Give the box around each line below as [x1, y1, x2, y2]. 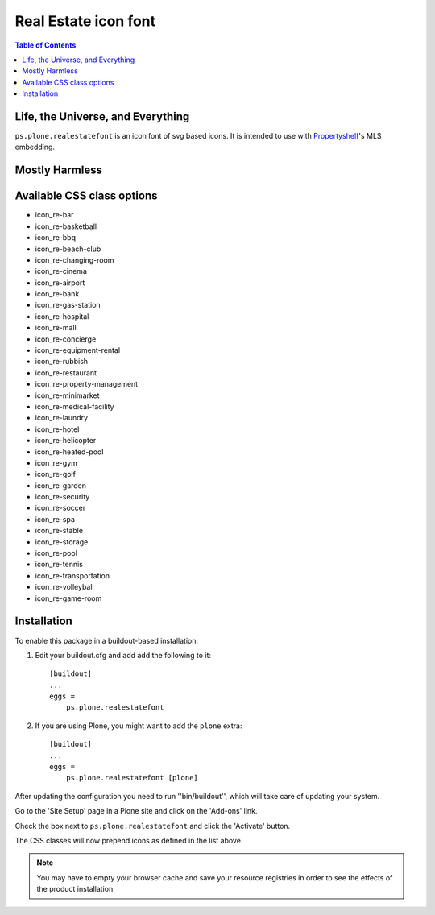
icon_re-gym [35, 457, 78, 467]
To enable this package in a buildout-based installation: [14, 636, 199, 645]
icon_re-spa [35, 514, 76, 524]
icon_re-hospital [35, 311, 89, 321]
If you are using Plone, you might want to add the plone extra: [35, 721, 242, 731]
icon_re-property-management [35, 379, 139, 389]
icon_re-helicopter [35, 436, 97, 445]
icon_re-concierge [35, 334, 97, 344]
